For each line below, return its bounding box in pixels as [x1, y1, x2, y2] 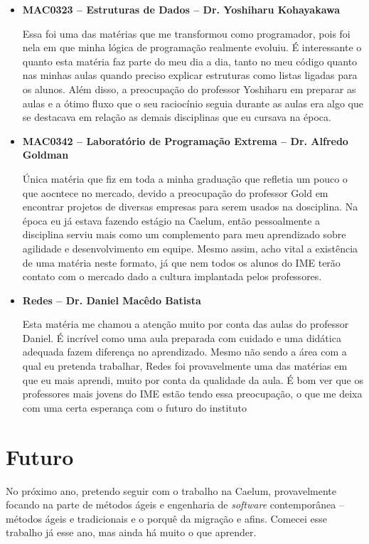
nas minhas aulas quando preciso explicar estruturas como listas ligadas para [22, 68, 358, 82]
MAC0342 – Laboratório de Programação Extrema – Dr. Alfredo [22, 133, 348, 148]
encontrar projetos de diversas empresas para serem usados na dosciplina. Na [22, 199, 358, 214]
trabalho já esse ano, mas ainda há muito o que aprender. [6, 525, 257, 540]
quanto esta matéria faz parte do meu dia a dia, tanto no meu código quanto [22, 53, 358, 68]
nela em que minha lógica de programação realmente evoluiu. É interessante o [22, 40, 362, 55]
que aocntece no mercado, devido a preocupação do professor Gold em [22, 185, 328, 200]
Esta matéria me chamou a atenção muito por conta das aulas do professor [22, 316, 349, 331]
